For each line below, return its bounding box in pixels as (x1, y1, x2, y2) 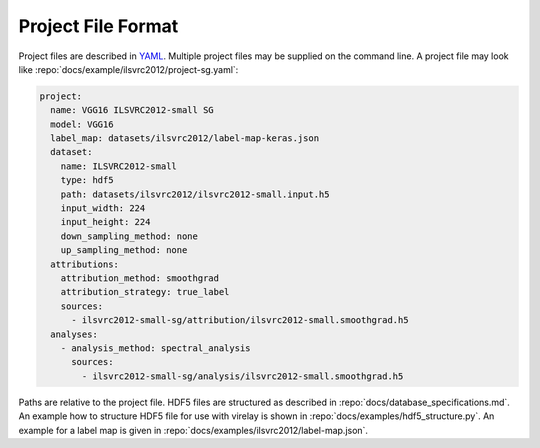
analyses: (50, 328, 99, 340)
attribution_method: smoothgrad (60, 273, 220, 284)
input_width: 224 (60, 203, 146, 214)
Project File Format (18, 15, 179, 37)
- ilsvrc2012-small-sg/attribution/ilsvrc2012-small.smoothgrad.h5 (71, 315, 409, 326)
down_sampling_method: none (60, 230, 199, 242)
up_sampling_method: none (60, 245, 188, 256)
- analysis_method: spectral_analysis (60, 342, 251, 354)
